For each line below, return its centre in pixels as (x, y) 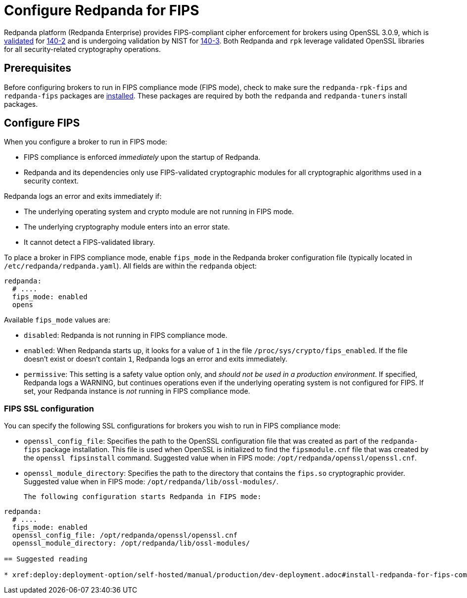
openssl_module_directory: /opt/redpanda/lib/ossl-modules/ (131, 543)
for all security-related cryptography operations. (83, 49)
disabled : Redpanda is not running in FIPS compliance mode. (126, 335)
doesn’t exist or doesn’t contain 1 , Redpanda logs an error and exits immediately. (156, 359)
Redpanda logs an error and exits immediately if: (83, 196)
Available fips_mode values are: (57, 320)
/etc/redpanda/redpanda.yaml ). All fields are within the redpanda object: (130, 266)
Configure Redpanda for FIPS (102, 10)
